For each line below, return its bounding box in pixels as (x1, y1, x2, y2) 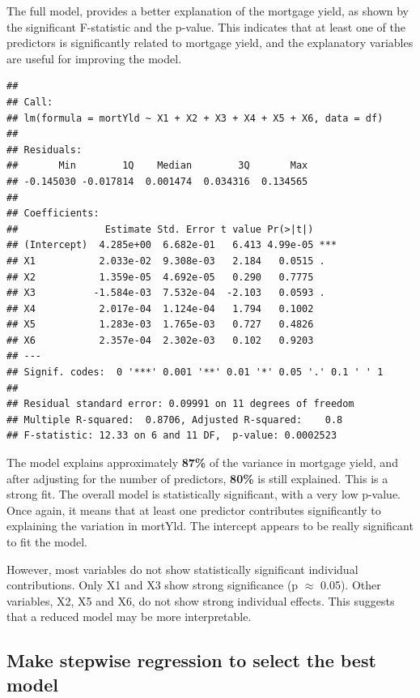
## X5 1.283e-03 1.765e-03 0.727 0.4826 (6, 319, 314, 331)
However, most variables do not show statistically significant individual (6, 560, 358, 577)
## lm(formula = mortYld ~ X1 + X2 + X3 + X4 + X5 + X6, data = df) (6, 112, 384, 124)
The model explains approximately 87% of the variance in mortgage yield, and (6, 454, 398, 471)
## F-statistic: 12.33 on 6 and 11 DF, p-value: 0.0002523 (6, 430, 337, 442)
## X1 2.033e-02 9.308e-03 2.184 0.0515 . (6, 255, 325, 267)
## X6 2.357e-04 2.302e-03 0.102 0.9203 (6, 334, 314, 346)
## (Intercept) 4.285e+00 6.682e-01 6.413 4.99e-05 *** (6, 239, 337, 251)
